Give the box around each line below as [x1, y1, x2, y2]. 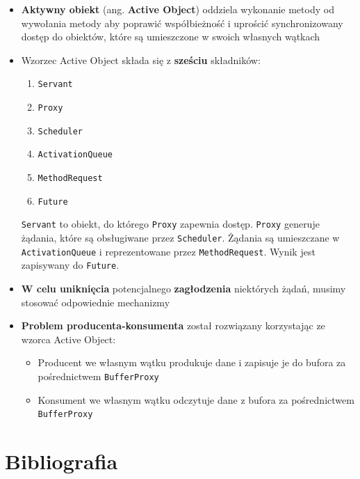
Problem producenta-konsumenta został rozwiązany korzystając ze [21, 318, 325, 333]
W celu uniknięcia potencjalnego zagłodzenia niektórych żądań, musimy [21, 281, 346, 295]
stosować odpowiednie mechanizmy [21, 295, 170, 309]
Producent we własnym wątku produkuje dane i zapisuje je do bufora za [38, 355, 346, 370]
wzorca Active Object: [21, 331, 116, 346]
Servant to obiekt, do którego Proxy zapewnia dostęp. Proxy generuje [21, 217, 320, 231]
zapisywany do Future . [21, 258, 120, 272]
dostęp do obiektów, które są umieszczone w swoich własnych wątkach [21, 29, 320, 44]
